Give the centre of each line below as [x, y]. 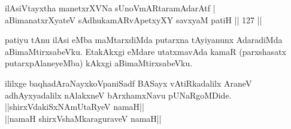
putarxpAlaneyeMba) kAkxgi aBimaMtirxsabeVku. [99, 63]
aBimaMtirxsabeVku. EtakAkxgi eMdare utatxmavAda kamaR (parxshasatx [145, 51]
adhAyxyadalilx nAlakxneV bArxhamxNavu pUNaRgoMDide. [118, 95]
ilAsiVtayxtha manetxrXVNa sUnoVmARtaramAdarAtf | [110, 8]
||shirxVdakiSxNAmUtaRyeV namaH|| [75, 107]
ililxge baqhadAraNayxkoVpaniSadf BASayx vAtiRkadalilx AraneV [128, 83]
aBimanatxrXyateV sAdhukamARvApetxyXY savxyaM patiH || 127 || [134, 19]
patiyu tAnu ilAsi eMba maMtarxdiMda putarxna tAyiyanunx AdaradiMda [144, 40]
